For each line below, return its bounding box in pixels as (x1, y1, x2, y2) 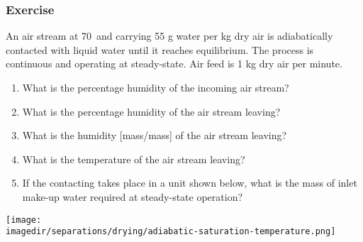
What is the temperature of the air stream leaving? (22, 151, 245, 166)
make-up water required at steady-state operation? (22, 189, 243, 204)
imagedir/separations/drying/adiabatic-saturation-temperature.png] (6, 226, 336, 237)
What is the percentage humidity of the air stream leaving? (22, 104, 281, 119)
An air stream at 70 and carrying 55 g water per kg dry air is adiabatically (6, 28, 333, 43)
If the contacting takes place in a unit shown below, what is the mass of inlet (22, 175, 357, 190)
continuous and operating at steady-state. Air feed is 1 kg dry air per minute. (6, 56, 342, 71)
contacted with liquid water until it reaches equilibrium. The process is (6, 42, 314, 57)
